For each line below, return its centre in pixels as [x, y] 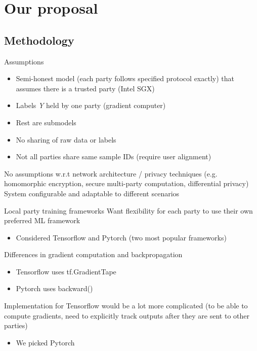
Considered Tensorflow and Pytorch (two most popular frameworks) [121, 237]
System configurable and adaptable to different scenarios [92, 193]
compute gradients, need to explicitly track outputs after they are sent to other [127, 315]
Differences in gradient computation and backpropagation [93, 254]
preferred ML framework [42, 220]
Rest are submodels [46, 122]
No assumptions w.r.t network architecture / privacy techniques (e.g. [111, 173]
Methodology [39, 40]
